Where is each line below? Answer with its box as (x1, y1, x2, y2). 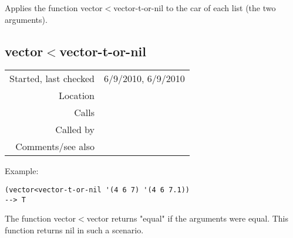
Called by (55, 123, 95, 137)
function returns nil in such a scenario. (5, 223, 144, 236)
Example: (5, 165, 39, 177)
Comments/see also (15, 140, 95, 154)
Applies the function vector (5, 2, 103, 13)
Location (58, 89, 95, 103)
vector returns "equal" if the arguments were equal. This (86, 212, 289, 225)
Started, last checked (9, 72, 95, 86)
